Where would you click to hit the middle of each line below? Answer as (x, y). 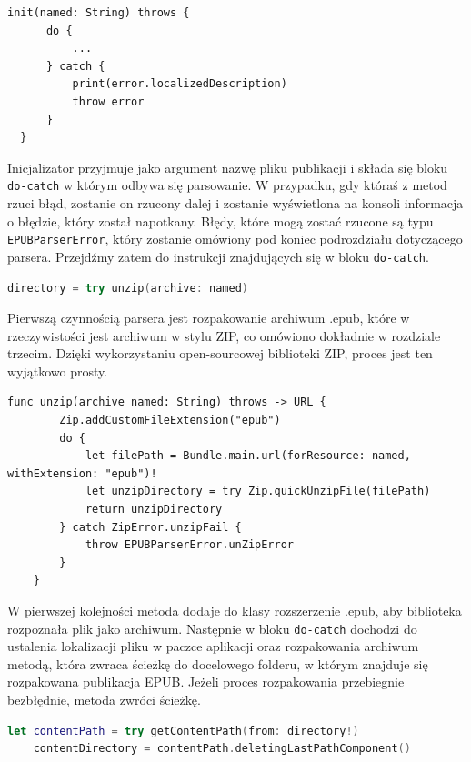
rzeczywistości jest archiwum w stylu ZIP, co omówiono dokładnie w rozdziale (224, 335)
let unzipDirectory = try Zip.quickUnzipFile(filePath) (258, 491)
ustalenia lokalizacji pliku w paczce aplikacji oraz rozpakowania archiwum (213, 646)
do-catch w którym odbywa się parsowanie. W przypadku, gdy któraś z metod (227, 185)
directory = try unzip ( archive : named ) (128, 288)
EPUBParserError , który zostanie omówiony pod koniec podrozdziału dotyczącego (235, 239)
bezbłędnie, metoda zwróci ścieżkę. (104, 700)
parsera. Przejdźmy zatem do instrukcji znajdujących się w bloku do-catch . (218, 256)
